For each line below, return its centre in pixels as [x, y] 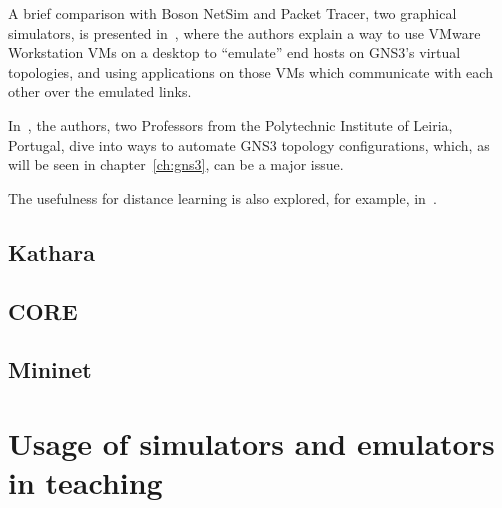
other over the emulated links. [100, 91]
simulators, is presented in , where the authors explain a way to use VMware [244, 32]
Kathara [51, 251]
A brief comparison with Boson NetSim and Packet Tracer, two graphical [232, 13]
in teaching [85, 482]
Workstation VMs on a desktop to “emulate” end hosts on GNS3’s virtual [234, 52]
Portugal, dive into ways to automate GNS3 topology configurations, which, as [249, 144]
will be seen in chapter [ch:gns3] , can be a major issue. [176, 164]
